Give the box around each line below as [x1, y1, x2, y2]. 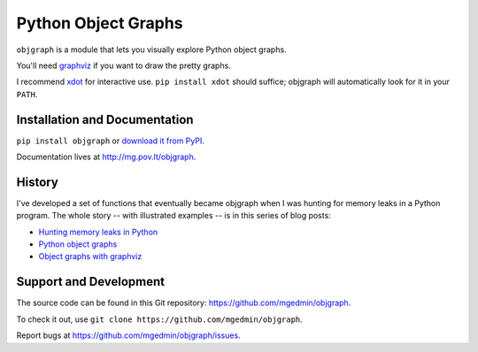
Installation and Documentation [16, 111, 194, 127]
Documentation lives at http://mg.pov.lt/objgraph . [16, 151, 197, 163]
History [16, 174, 59, 189]
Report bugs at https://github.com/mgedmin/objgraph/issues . [16, 330, 241, 341]
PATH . [16, 88, 38, 99]
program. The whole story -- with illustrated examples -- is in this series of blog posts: [16, 210, 331, 221]
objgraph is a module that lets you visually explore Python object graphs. [16, 44, 287, 55]
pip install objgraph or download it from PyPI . [16, 135, 205, 146]
